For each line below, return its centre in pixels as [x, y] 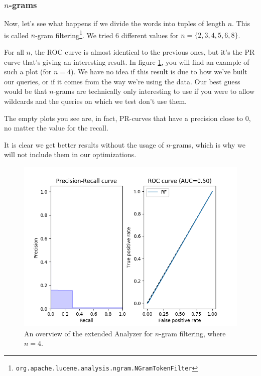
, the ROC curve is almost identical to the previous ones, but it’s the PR [143, 52]
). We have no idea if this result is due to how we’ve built [159, 72]
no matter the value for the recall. [56, 128]
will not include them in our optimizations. [70, 154]
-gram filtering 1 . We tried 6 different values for [107, 34]
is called [17, 35]
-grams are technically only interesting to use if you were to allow [154, 91]
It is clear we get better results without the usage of [84, 144]
